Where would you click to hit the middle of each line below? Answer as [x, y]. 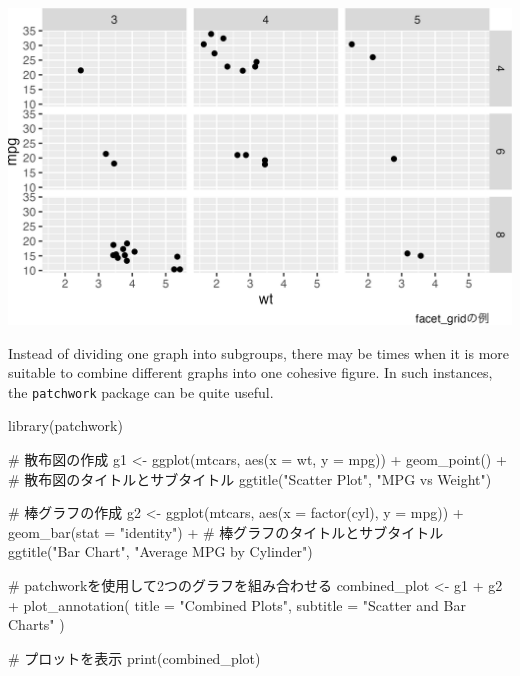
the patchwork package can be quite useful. [141, 391]
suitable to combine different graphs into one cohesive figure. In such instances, [250, 372]
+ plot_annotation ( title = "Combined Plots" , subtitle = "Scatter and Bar [237, 604]
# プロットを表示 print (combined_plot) [134, 657]
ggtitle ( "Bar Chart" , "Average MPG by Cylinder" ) [160, 551]
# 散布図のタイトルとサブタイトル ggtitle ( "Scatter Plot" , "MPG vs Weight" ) [250, 478]
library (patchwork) [65, 425]
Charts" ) [36, 624]
